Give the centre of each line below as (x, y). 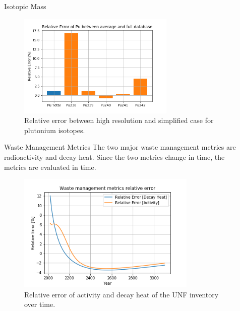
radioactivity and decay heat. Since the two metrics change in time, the (114, 157)
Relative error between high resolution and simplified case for (119, 120)
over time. (40, 304)
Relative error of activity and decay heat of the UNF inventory (122, 294)
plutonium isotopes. (55, 130)
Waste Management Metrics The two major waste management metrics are (120, 147)
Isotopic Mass (25, 6)
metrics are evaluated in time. (50, 167)
